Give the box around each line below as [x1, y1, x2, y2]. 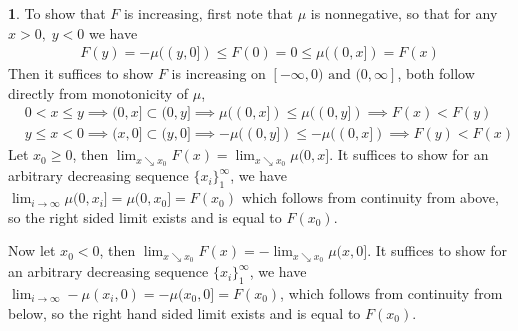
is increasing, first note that [123, 3, 294, 23]
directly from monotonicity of [8, 82, 189, 103]
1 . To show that [8, 3, 106, 23]
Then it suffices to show [8, 63, 154, 84]
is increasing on [171, 63, 266, 84]
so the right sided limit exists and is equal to [8, 206, 282, 227]
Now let [8, 240, 56, 261]
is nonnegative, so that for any [310, 3, 498, 23]
